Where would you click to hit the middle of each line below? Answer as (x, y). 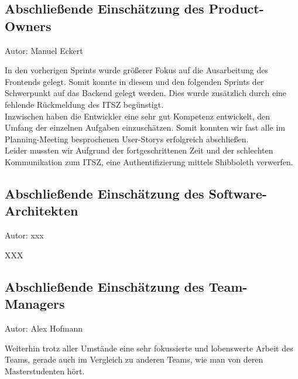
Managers (35, 304)
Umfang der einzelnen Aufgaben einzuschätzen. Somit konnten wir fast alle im (145, 127)
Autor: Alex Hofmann (44, 328)
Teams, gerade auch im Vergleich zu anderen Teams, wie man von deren (134, 359)
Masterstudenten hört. (45, 371)
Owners (28, 25)
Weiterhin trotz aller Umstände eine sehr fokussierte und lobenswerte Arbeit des (149, 348)
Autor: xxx (24, 235)
